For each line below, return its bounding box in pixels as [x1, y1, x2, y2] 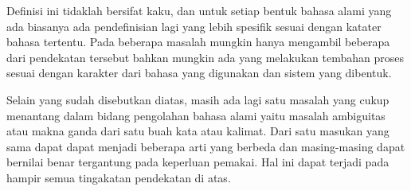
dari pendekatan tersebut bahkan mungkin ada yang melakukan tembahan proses [6, 49, 404, 65]
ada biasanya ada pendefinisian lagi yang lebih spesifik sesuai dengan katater [6, 18, 382, 34]
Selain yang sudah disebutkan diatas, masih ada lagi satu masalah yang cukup [6, 91, 389, 107]
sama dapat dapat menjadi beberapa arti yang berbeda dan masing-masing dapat [6, 138, 405, 154]
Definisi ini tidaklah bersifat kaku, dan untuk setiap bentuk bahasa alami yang [6, 2, 392, 18]
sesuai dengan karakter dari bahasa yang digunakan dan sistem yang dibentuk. [6, 64, 392, 81]
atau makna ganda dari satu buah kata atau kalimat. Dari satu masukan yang [6, 123, 389, 139]
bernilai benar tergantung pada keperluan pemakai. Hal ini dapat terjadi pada [6, 154, 389, 170]
